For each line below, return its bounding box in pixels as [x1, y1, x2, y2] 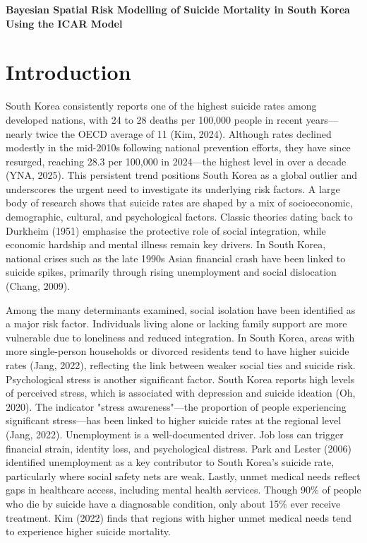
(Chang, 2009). [6, 279, 71, 293]
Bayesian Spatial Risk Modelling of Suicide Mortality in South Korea [6, 2, 350, 16]
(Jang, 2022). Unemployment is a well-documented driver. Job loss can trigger [6, 426, 344, 441]
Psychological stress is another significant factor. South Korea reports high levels [6, 371, 355, 386]
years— [306, 112, 338, 127]
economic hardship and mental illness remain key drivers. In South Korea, [6, 237, 326, 252]
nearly [6, 126, 32, 141]
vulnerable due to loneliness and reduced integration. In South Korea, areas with [6, 329, 355, 344]
